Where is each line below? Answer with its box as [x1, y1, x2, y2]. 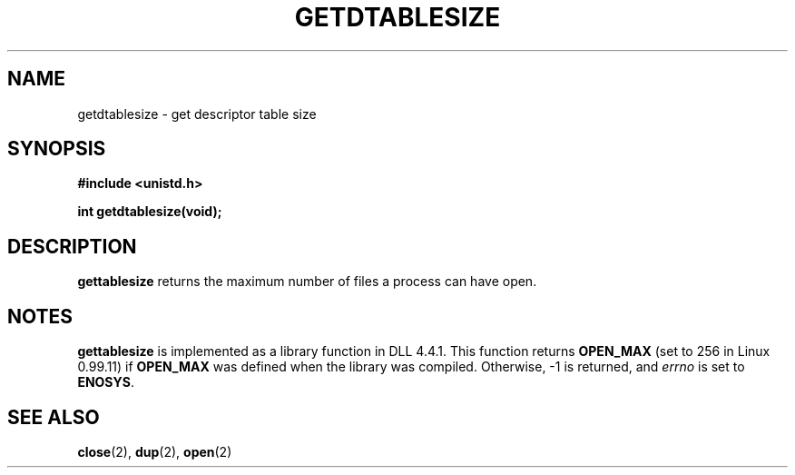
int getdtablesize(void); [77, 203, 222, 220]
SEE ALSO [7, 405, 100, 429]
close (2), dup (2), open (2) [77, 443, 232, 460]
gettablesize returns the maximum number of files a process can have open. [77, 273, 537, 290]
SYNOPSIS [7, 137, 106, 161]
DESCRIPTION [7, 234, 137, 258]
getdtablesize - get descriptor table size [77, 105, 317, 122]
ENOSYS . [77, 374, 134, 391]
